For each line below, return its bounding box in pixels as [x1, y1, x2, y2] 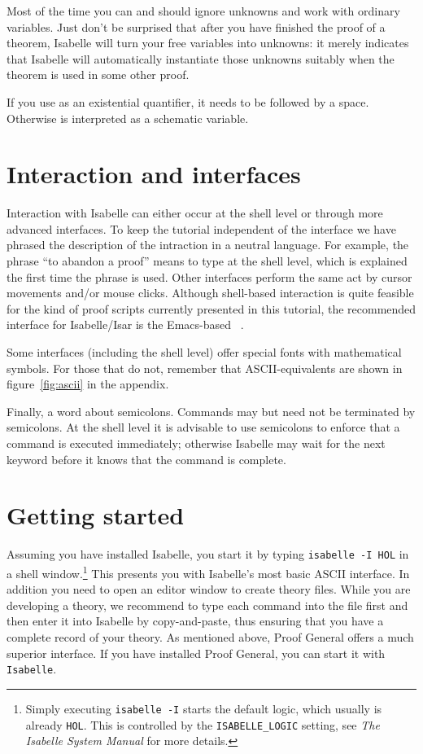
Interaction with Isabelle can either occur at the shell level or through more [7, 204, 383, 221]
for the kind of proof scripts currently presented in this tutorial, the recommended [7, 300, 416, 317]
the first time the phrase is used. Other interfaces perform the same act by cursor [7, 268, 412, 285]
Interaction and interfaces [7, 157, 301, 191]
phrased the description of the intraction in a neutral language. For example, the [7, 236, 409, 253]
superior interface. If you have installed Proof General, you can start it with [7, 644, 386, 661]
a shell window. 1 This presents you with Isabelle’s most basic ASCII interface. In [7, 562, 410, 581]
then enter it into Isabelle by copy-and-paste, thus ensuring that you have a [7, 612, 384, 629]
